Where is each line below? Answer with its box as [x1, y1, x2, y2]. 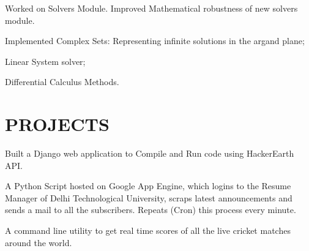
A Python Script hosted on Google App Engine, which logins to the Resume [5, 179, 291, 192]
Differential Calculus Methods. [5, 75, 119, 88]
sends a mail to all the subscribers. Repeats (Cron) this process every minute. [5, 203, 296, 216]
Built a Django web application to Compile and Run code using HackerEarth [5, 147, 294, 160]
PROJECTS [5, 111, 110, 137]
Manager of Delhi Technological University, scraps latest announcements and [5, 191, 292, 204]
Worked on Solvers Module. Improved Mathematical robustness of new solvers [5, 2, 298, 14]
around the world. [5, 236, 72, 249]
